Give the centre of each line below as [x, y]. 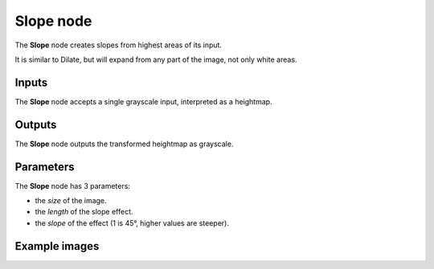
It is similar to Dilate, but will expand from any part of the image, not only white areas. [156, 59]
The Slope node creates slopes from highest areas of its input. [119, 45]
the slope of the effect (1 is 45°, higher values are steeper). [132, 223]
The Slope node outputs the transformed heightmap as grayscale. [124, 144]
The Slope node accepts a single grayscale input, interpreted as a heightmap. [143, 101]
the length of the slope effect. [84, 212]
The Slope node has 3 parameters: [72, 185]
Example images [57, 246]
